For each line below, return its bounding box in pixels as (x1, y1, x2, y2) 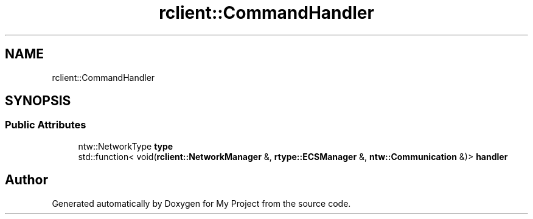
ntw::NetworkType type (78, 141, 173, 151)
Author (5, 172, 48, 188)
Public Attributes (5, 119, 86, 131)
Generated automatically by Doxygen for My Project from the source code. (52, 198, 351, 209)
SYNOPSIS (5, 93, 71, 109)
